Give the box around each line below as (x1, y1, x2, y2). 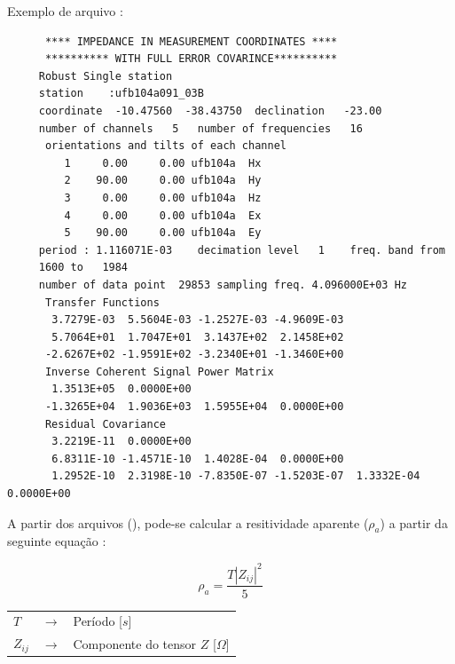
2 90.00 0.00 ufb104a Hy (64, 174, 262, 187)
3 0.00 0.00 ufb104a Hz (64, 191, 262, 204)
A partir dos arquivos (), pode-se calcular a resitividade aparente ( (7, 513, 369, 532)
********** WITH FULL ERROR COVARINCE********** (44, 52, 338, 66)
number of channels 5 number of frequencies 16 (38, 122, 363, 135)
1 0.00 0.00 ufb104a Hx (64, 156, 262, 170)
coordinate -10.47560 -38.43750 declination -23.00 (38, 104, 382, 117)
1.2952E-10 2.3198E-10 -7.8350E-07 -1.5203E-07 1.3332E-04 (51, 470, 420, 483)
